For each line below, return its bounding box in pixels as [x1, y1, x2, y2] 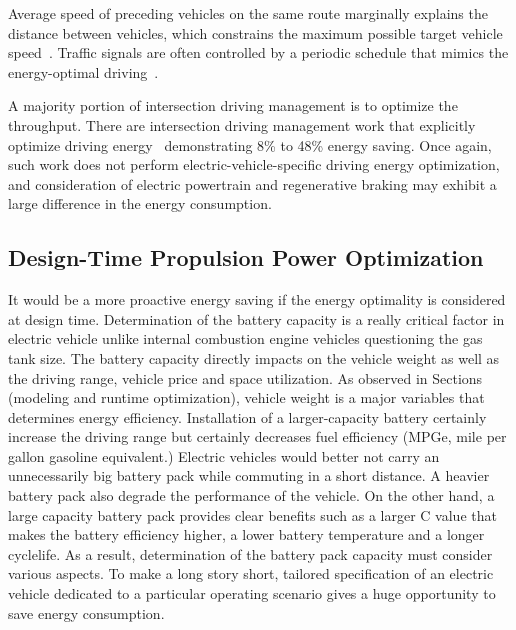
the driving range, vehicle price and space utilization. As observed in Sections [8, 367, 483, 388]
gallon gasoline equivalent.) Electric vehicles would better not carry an [8, 445, 440, 466]
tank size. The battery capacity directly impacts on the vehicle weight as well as [8, 347, 500, 368]
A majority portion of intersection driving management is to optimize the [8, 95, 458, 116]
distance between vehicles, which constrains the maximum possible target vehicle [8, 22, 503, 43]
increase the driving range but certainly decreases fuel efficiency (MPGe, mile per [8, 426, 507, 447]
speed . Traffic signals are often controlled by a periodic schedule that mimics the [8, 42, 509, 63]
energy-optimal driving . [8, 61, 159, 82]
